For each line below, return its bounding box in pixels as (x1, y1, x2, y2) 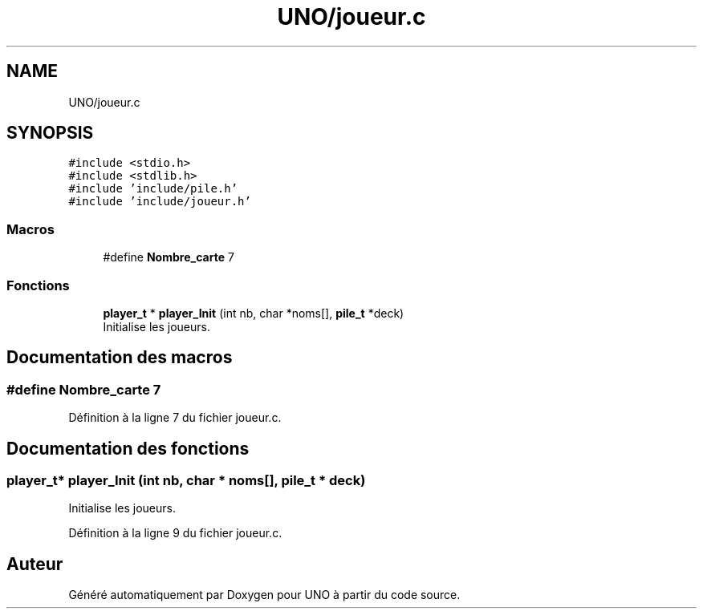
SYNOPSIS (6, 123, 94, 144)
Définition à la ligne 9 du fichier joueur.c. (68, 526, 282, 540)
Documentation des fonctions (6, 438, 250, 459)
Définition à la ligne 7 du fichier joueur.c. (68, 411, 282, 425)
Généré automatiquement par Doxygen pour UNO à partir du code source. (68, 588, 461, 602)
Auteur (6, 553, 63, 574)
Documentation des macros (6, 347, 233, 368)
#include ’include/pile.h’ (68, 182, 238, 196)
